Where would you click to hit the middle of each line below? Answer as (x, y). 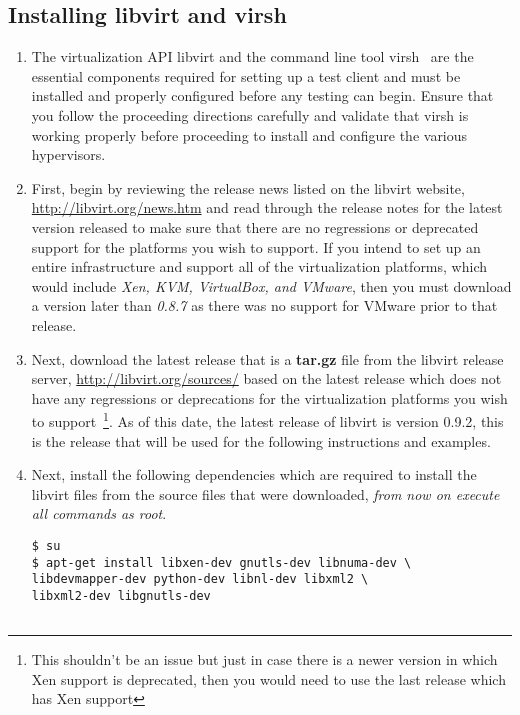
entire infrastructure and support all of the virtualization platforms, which (259, 266)
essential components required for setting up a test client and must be (246, 75)
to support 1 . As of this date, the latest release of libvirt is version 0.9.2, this (267, 419)
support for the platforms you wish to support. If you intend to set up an (256, 246)
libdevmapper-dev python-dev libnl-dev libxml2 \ (200, 579)
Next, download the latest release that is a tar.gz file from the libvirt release (267, 358)
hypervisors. (68, 154)
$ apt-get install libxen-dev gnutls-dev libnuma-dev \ (221, 562)
